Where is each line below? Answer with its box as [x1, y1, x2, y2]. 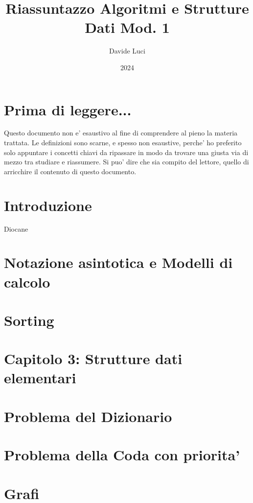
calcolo [4, 271, 50, 291]
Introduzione [4, 195, 92, 215]
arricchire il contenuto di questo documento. [4, 166, 137, 176]
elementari [4, 368, 76, 388]
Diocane [4, 223, 28, 234]
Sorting [4, 310, 54, 330]
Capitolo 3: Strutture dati [4, 348, 183, 369]
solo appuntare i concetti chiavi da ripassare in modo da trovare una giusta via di [4, 147, 249, 157]
